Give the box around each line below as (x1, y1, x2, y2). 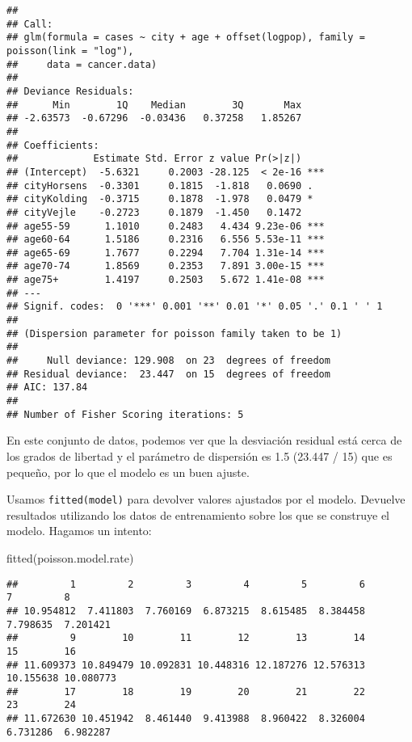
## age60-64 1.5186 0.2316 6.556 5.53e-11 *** (6, 234, 325, 246)
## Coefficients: (6, 139, 99, 151)
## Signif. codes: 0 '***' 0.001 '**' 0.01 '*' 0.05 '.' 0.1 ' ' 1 (6, 301, 383, 313)
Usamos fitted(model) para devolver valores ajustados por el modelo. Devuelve (6, 491, 406, 508)
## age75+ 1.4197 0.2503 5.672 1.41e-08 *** (6, 274, 325, 286)
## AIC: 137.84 (6, 382, 88, 394)
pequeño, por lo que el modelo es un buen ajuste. (6, 463, 250, 480)
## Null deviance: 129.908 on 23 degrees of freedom (6, 355, 330, 367)
